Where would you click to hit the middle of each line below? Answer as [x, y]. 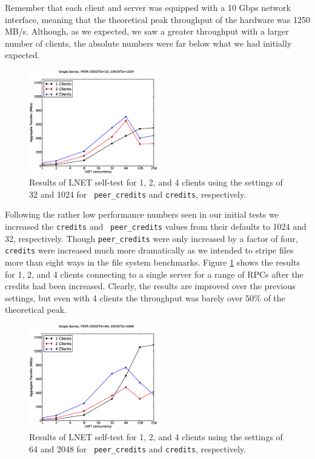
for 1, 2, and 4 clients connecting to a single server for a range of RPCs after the [154, 274]
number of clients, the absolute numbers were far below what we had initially [148, 43]
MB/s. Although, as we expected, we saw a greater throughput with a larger [147, 31]
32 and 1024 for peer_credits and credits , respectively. [138, 194]
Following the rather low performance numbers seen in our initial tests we [142, 214]
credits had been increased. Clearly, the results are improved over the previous [150, 286]
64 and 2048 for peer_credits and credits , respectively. [138, 448]
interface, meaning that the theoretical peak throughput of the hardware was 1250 [157, 19]
